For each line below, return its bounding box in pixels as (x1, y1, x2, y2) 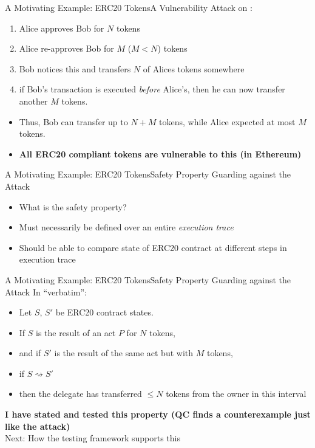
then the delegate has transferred (19, 387, 142, 400)
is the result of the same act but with (54, 346, 194, 359)
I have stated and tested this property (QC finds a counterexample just (5, 408, 311, 421)
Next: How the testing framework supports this (5, 432, 180, 444)
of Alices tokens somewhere (143, 62, 245, 75)
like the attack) (5, 419, 70, 432)
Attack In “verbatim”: (5, 285, 87, 298)
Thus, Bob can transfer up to (19, 115, 128, 128)
